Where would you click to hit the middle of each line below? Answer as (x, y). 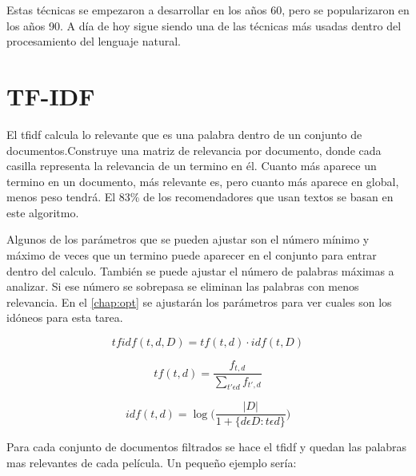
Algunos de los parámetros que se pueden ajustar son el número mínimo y (188, 239)
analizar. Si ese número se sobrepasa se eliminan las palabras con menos (183, 286)
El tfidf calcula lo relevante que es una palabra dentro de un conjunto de (184, 134)
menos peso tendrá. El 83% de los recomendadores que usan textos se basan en (200, 197)
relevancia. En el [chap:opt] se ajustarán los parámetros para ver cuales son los (199, 301)
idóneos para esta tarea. (65, 317)
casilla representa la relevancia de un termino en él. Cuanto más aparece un (192, 166)
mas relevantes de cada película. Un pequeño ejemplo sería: (152, 462)
